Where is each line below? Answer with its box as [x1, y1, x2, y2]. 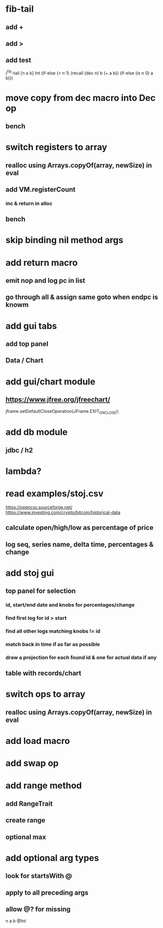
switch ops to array [5, 689, 86, 700]
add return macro [5, 257, 78, 268]
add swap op [5, 758, 59, 769]
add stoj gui [5, 567, 54, 578]
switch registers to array [5, 142, 107, 153]
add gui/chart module [5, 376, 95, 387]
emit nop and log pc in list [5, 276, 85, 285]
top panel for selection [5, 587, 76, 595]
